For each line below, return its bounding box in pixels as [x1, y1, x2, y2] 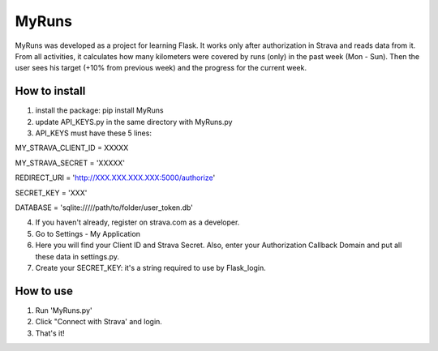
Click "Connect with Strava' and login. [35, 317, 162, 327]
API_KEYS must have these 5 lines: [35, 128, 152, 138]
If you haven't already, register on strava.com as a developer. [35, 217, 240, 227]
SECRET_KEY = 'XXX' [15, 187, 88, 198]
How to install [15, 84, 86, 98]
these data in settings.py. [35, 251, 119, 261]
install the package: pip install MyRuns [35, 105, 164, 115]
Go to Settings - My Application [35, 229, 141, 238]
